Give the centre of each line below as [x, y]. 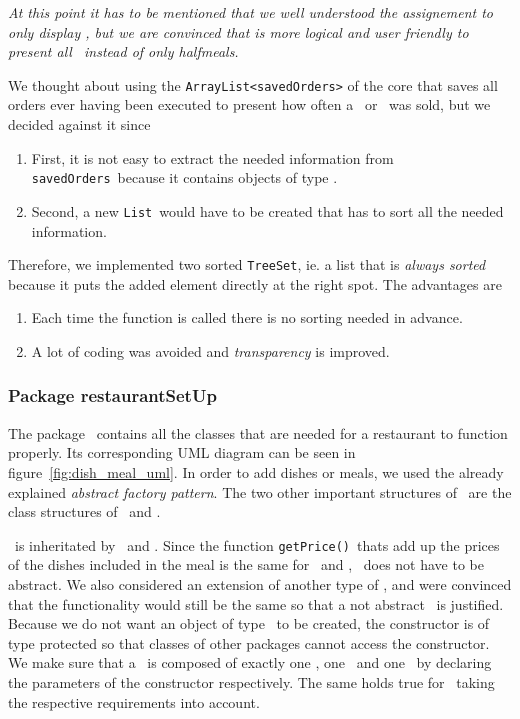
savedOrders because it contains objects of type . [184, 177]
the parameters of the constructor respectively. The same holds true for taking [251, 681]
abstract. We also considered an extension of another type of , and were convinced [260, 584]
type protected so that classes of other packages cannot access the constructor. [249, 642]
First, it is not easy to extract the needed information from [212, 157]
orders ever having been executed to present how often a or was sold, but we [249, 104]
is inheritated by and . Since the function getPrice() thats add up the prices [257, 544]
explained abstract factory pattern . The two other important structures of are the [260, 491]
